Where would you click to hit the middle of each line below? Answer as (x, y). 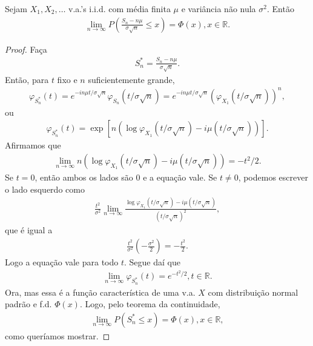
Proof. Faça (26, 49)
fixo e (67, 79)
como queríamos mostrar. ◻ (58, 335)
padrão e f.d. (28, 304)
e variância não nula (219, 8)
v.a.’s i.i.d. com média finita (120, 8)
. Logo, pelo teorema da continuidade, (150, 304)
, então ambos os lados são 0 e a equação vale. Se (126, 177)
